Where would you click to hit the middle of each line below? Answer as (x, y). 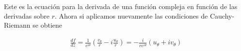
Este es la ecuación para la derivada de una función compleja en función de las (121, 6)
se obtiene (48, 25)
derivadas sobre (27, 15)
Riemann (17, 25)
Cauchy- (222, 15)
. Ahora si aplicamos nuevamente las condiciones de (131, 15)
